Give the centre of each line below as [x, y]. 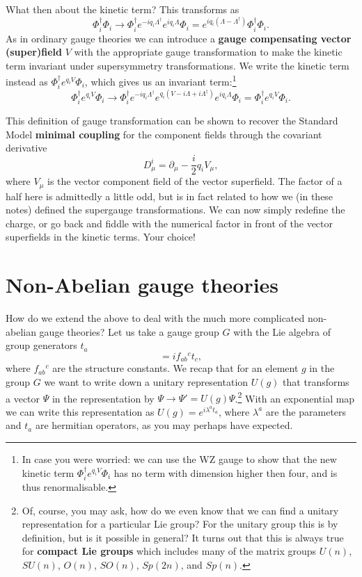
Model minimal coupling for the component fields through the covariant [164, 134]
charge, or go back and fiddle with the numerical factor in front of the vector [170, 223]
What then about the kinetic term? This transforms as [123, 9]
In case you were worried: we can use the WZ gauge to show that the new [179, 459]
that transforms [316, 382]
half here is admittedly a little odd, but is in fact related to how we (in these [170, 196]
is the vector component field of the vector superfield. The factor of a [195, 181]
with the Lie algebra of [282, 331]
